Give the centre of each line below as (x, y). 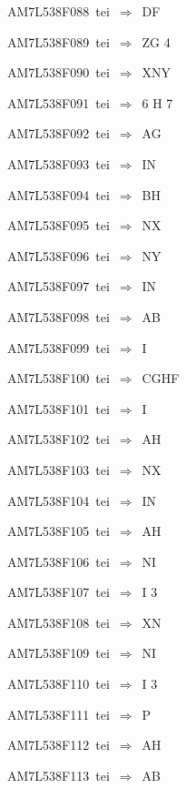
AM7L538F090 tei (59, 72)
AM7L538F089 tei (59, 41)
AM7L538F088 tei (59, 11)
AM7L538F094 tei (59, 194)
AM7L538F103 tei (59, 469)
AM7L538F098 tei (59, 316)
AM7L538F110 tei (59, 684)
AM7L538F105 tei (59, 531)
